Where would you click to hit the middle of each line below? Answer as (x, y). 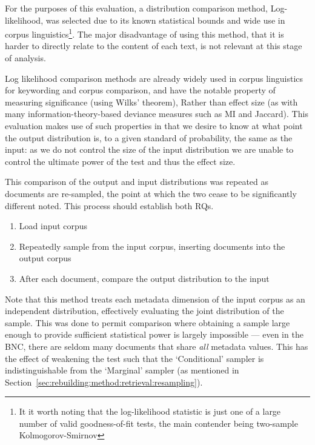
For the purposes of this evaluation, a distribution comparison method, (137, 8)
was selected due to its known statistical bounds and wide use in (165, 20)
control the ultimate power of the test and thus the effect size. (120, 161)
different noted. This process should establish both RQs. (109, 205)
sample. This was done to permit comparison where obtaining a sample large (148, 322)
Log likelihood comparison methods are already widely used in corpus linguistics (154, 78)
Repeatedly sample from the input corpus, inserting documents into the (152, 246)
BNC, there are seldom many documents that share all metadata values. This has (157, 346)
